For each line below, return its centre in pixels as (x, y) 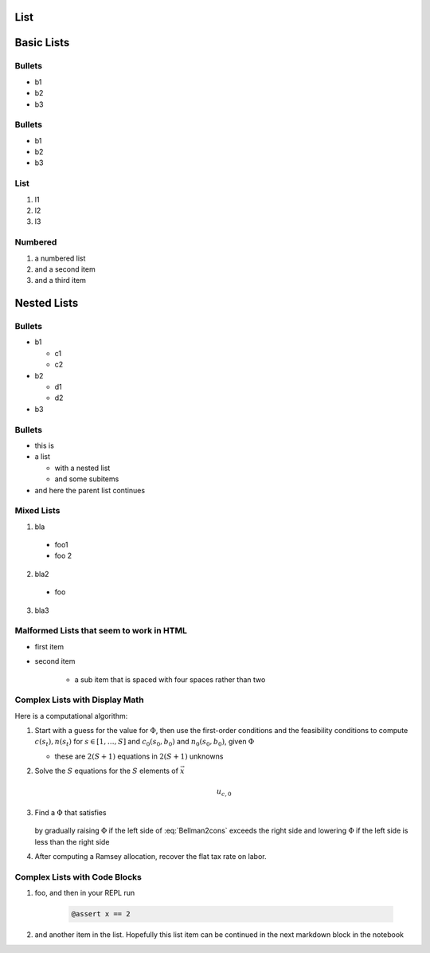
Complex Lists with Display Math (79, 700)
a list (43, 457)
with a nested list (82, 468)
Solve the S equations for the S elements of (107, 771)
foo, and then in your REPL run (85, 893)
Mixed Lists (37, 511)
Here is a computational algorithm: (71, 716)
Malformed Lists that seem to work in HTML (101, 631)
